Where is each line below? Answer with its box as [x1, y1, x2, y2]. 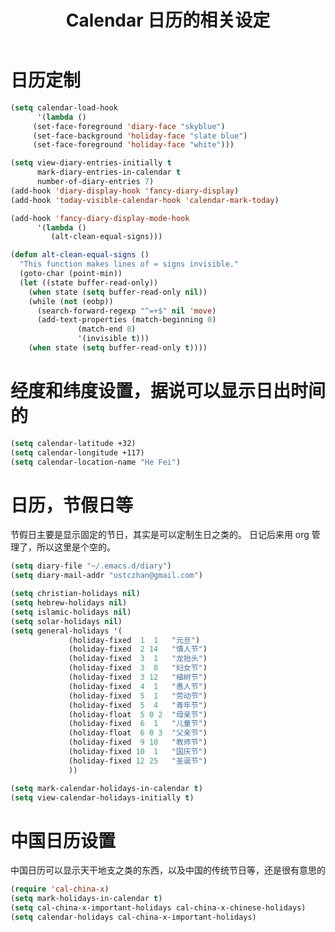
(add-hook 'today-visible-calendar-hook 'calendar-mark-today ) [10, 195, 280, 205]
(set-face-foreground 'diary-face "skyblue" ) [32, 121, 226, 131]
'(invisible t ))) [77, 334, 150, 344]
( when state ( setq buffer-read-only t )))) [28, 343, 208, 353]
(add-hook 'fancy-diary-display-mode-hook [10, 213, 190, 223]
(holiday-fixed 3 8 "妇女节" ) [68, 663, 208, 673]
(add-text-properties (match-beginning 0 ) [36, 315, 217, 325]
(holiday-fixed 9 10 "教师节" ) [68, 737, 208, 748]
